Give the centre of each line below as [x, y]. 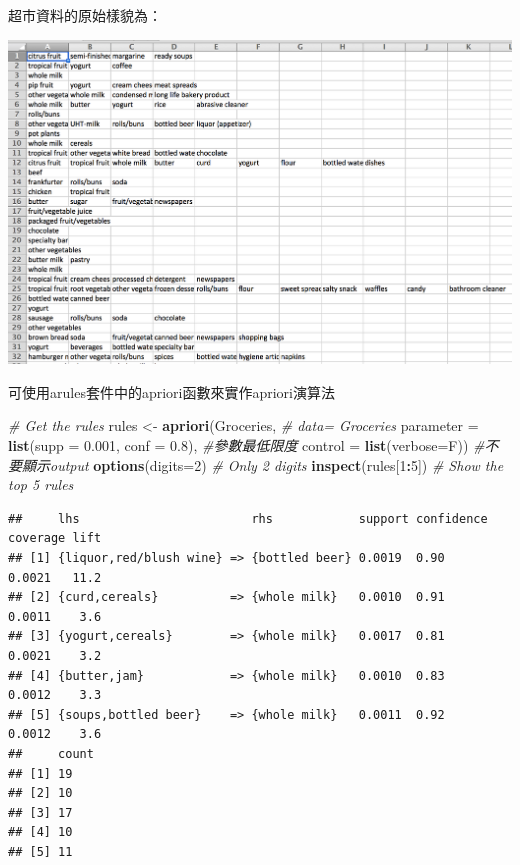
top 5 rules [41, 484]
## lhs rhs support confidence [248, 518]
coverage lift [55, 538]
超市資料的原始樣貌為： [85, 15]
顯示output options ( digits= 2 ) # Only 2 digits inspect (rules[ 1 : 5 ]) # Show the [262, 464]
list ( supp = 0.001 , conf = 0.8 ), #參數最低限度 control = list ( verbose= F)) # [246, 445]
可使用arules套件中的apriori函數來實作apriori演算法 [171, 391]
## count [51, 753]
